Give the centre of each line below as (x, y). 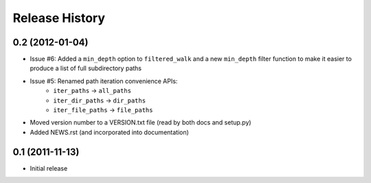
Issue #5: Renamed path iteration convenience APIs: (104, 81)
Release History (59, 18)
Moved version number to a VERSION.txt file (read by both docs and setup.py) (140, 122)
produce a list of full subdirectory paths (86, 68)
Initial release (49, 168)
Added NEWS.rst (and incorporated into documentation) (109, 132)
